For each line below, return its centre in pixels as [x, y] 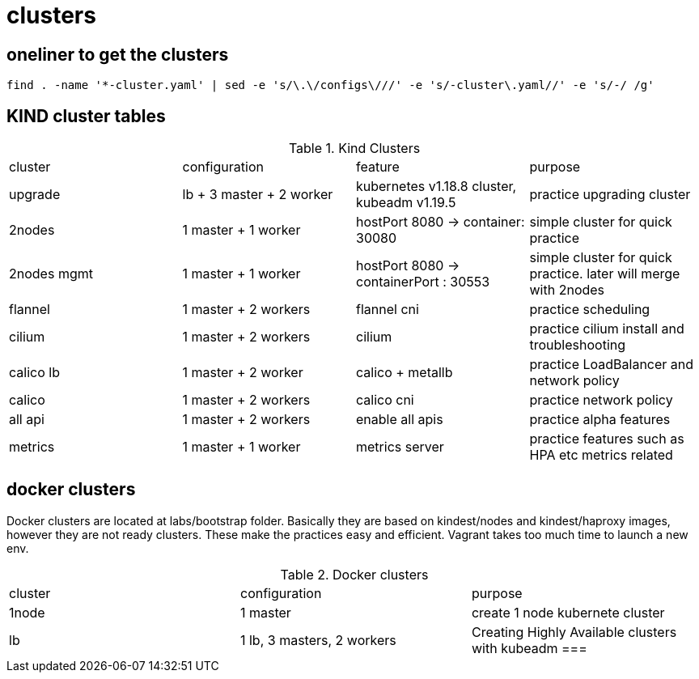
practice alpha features [600, 420]
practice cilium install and [607, 329]
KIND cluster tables [86, 116]
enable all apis [400, 420]
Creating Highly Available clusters [574, 632]
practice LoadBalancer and [612, 365]
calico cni [385, 400]
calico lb [34, 373]
